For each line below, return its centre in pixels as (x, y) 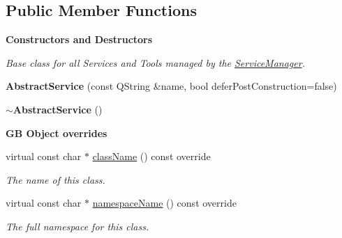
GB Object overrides (57, 133)
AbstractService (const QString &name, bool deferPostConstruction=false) (171, 86)
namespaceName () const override (164, 203)
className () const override (151, 156)
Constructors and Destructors (79, 39)
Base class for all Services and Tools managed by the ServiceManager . (155, 62)
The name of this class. (55, 179)
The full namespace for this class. (77, 226)
